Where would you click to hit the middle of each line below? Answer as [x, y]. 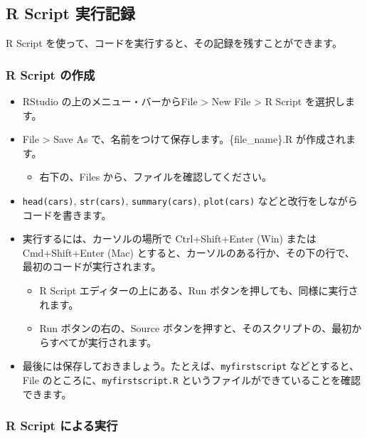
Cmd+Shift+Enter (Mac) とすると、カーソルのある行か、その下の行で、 [188, 252]
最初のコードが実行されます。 [92, 266]
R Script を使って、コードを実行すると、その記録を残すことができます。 [174, 43]
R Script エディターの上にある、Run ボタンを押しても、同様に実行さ [199, 290]
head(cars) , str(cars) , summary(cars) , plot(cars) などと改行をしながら [190, 200]
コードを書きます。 [67, 214]
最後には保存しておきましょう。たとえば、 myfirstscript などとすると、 [191, 366]
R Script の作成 [50, 74]
